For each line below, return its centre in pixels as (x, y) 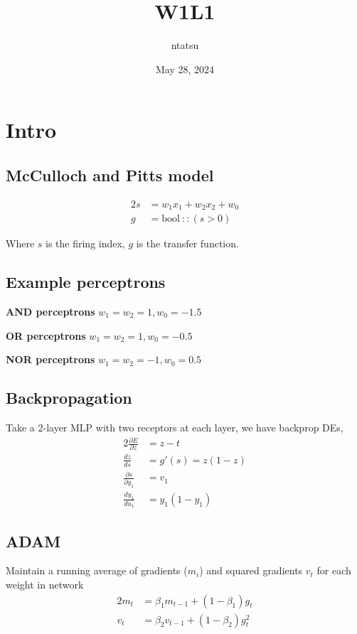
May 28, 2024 (185, 69)
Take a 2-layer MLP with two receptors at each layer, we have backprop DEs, (175, 427)
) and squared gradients (251, 570)
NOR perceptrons (50, 359)
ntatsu (185, 45)
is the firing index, (85, 243)
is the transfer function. (187, 243)
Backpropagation (69, 398)
